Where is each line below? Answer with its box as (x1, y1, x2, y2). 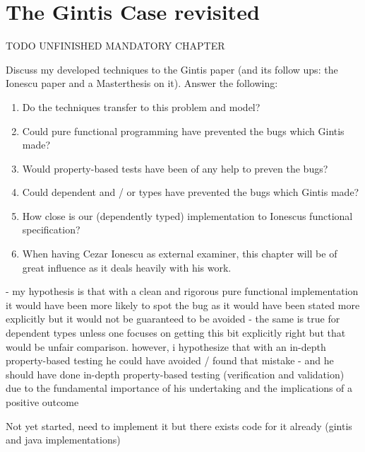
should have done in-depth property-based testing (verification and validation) (6, 366, 345, 381)
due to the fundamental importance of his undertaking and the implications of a (6, 381, 353, 395)
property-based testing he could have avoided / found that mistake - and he (6, 353, 334, 368)
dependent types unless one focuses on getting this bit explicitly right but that (6, 325, 346, 340)
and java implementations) (6, 432, 121, 447)
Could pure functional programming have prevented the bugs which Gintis (22, 123, 345, 138)
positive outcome (6, 395, 79, 409)
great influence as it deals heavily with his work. (22, 260, 232, 274)
